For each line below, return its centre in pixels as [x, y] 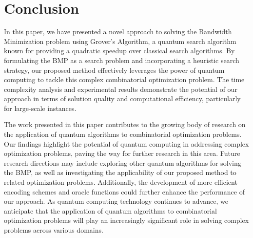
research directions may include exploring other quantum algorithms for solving [123, 162]
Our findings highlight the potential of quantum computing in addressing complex [126, 143]
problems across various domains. [54, 230]
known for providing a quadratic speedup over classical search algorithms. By [119, 51]
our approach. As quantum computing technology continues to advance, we [116, 201]
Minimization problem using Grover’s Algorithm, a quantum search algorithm [120, 41]
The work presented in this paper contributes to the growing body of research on [125, 124]
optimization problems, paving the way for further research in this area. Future [122, 153]
